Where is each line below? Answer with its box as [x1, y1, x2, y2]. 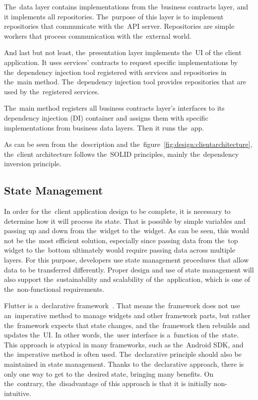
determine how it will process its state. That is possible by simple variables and [4, 215, 246, 226]
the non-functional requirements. [4, 283, 105, 294]
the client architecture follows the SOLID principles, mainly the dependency [4, 148, 239, 159]
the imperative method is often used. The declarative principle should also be [4, 349, 242, 359]
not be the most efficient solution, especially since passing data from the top [4, 235, 238, 245]
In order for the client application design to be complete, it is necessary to [4, 206, 231, 216]
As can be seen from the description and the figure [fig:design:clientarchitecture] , [4, 139, 253, 149]
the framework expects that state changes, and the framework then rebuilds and [4, 320, 250, 330]
